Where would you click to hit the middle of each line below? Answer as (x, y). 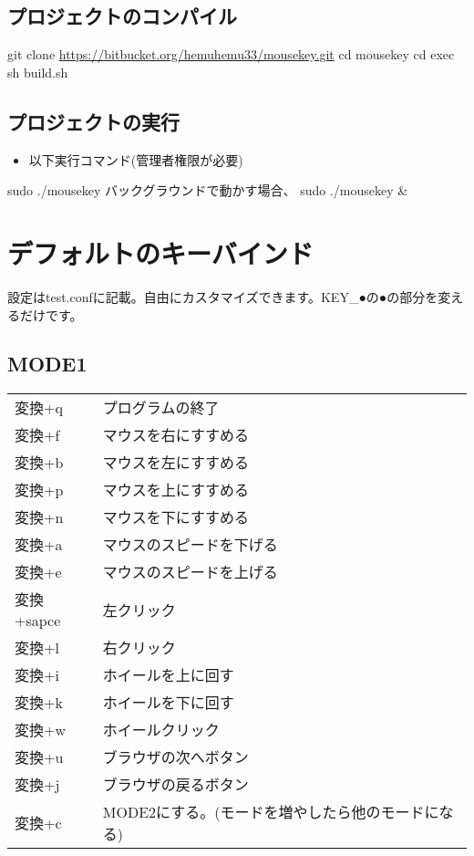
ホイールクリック (161, 730)
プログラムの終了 (161, 408)
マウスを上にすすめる (176, 490)
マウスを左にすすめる (176, 463)
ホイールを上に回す (168, 675)
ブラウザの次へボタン (175, 757)
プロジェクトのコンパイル (122, 16)
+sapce (38, 621)
